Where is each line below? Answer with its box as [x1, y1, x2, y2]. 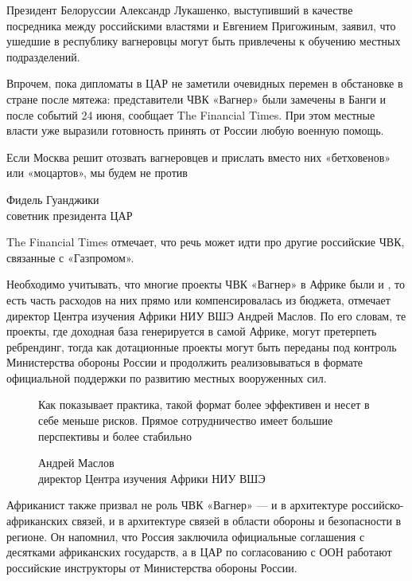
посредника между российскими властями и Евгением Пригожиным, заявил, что [6, 17, 396, 33]
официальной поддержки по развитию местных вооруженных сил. [6, 369, 327, 386]
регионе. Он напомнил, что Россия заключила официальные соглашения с [6, 528, 365, 544]
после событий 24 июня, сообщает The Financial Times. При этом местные [6, 106, 375, 123]
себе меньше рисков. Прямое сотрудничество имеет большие [38, 412, 333, 429]
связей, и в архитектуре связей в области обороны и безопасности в [72, 512, 402, 529]
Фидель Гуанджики [6, 190, 99, 207]
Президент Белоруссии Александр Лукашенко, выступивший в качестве [6, 2, 353, 18]
